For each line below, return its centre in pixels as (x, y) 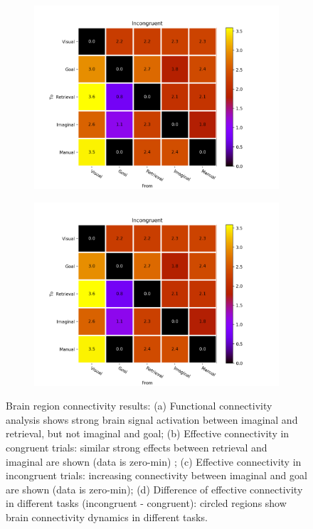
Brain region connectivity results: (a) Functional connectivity (139, 406)
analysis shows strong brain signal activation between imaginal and (152, 419)
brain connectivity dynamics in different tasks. (107, 517)
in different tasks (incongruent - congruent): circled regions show (146, 503)
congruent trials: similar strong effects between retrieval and (137, 447)
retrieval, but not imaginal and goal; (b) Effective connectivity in (148, 433)
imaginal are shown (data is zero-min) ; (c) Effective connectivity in (154, 461)
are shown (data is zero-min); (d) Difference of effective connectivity (154, 489)
